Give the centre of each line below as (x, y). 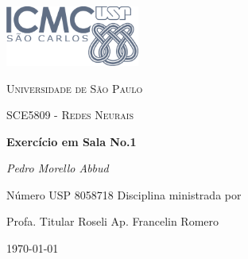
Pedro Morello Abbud (58, 168)
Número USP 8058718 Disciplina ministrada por (124, 194)
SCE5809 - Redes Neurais (70, 115)
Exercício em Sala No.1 (72, 141)
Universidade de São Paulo (75, 88)
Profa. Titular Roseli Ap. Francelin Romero (113, 221)
